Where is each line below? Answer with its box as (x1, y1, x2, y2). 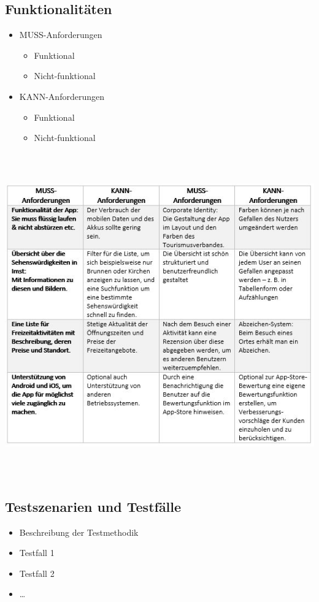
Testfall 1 (19, 546, 55, 559)
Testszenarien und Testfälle (5, 497, 182, 516)
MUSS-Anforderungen (19, 28, 102, 41)
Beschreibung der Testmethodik (19, 525, 139, 538)
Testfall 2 (19, 566, 55, 579)
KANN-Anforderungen (19, 90, 104, 102)
